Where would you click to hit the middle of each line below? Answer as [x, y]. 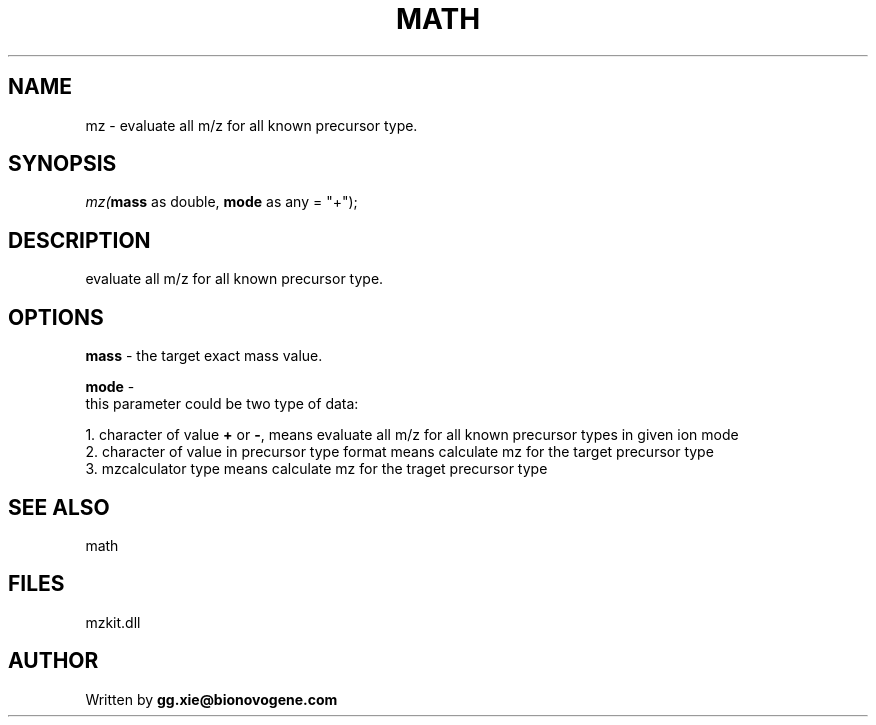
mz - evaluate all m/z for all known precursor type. [251, 125]
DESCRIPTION [79, 240]
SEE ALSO [59, 507]
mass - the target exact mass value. [204, 356]
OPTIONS [56, 317]
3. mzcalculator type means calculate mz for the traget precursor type [316, 469]
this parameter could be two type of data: [222, 404]
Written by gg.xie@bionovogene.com [211, 699]
